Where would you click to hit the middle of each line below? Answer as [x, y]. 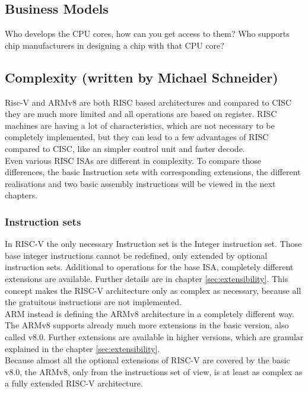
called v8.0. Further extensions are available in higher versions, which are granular [154, 336]
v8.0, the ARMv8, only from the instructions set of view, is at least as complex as [154, 371]
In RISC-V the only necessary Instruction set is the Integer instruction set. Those [153, 244]
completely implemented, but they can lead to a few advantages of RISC [137, 137]
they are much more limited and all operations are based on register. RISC [141, 114]
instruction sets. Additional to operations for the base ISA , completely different [149, 267]
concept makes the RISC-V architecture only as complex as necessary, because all [153, 290]
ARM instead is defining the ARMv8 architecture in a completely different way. [150, 313]
